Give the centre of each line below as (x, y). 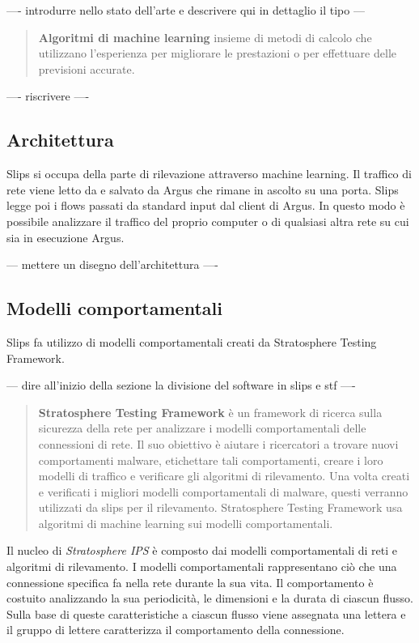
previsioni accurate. (87, 68)
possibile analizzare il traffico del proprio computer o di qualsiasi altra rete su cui (208, 221)
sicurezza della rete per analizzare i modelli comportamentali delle (202, 428)
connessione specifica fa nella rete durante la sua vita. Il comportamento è (190, 582)
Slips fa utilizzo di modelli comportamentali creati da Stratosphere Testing (192, 341)
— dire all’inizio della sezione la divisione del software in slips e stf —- (181, 385)
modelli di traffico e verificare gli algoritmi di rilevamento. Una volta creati (224, 476)
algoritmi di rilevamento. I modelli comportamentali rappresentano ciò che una (202, 566)
